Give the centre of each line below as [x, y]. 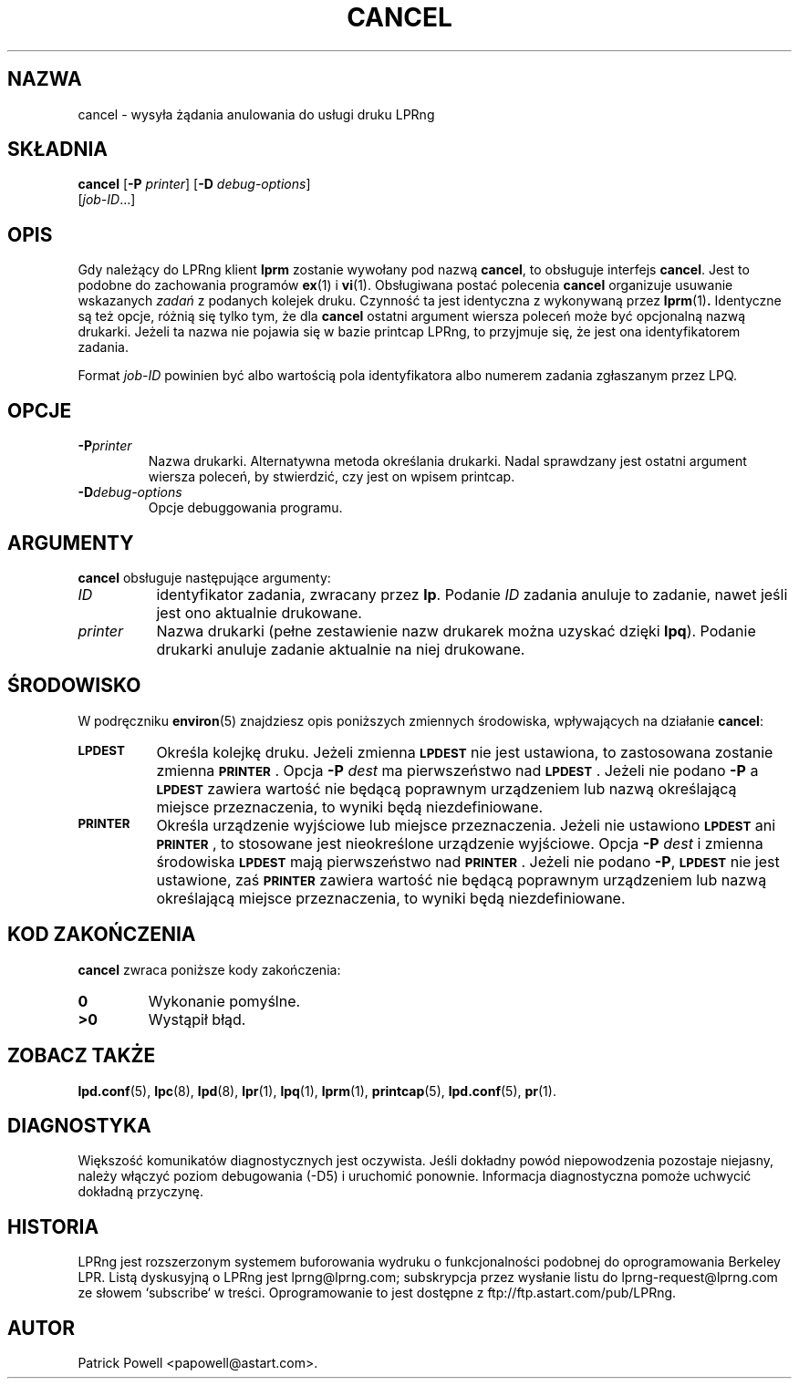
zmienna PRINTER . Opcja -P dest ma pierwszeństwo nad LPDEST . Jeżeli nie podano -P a [457, 770]
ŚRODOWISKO [74, 686]
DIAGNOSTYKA [79, 1125]
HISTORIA [53, 1226]
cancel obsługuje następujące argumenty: [204, 577]
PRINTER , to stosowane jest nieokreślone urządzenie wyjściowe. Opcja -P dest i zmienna [460, 843]
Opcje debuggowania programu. [245, 508]
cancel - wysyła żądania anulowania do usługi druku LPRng [256, 114]
